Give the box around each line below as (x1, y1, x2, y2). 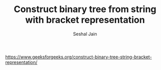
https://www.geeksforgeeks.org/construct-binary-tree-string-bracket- (5, 54, 152, 60)
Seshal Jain (73, 31, 97, 37)
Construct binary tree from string (13, 4, 157, 15)
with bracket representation (25, 14, 145, 26)
